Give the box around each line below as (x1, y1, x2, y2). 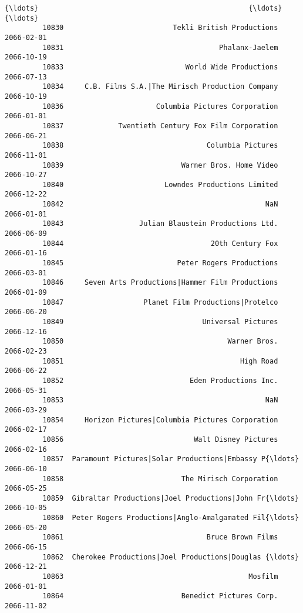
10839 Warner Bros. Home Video (42, 161, 278, 169)
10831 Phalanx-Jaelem (42, 43, 278, 52)
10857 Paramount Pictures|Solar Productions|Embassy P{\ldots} (42, 455, 299, 464)
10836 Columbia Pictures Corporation (42, 102, 278, 111)
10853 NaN (42, 396, 278, 405)
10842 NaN (42, 200, 278, 209)
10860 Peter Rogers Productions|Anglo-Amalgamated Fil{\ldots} (42, 514, 299, 522)
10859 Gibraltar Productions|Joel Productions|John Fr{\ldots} (42, 494, 299, 502)
